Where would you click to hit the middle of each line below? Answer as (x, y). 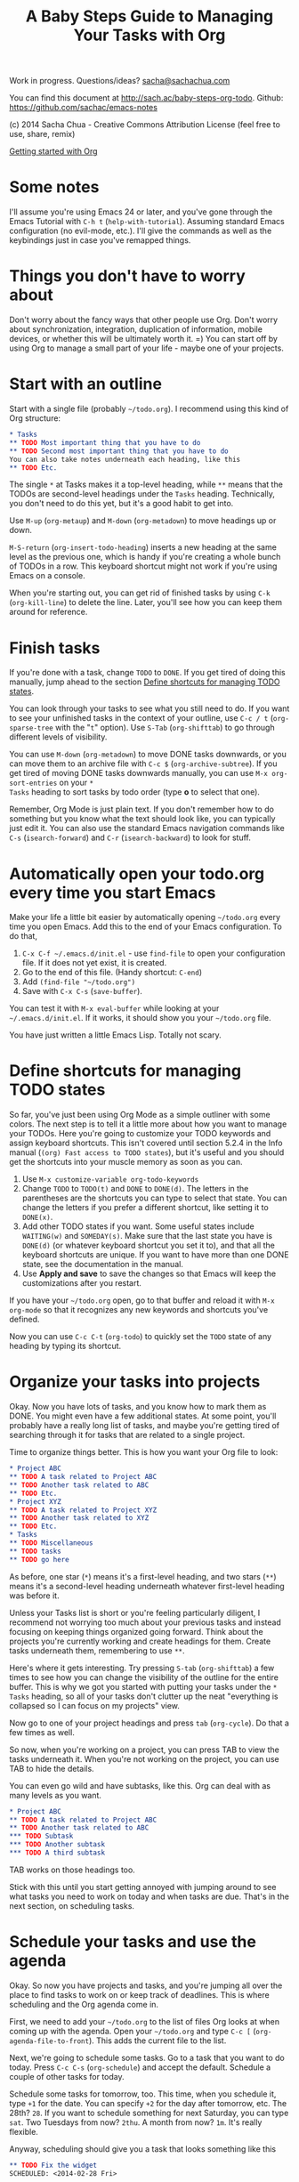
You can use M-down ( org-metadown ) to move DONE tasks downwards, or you (148, 755)
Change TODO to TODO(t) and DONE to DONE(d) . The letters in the (135, 1189)
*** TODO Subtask (41, 1836)
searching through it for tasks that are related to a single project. (127, 1435)
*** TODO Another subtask (57, 1845)
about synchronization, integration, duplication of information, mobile (136, 329)
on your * (77, 783)
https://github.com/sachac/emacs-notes (84, 108)
